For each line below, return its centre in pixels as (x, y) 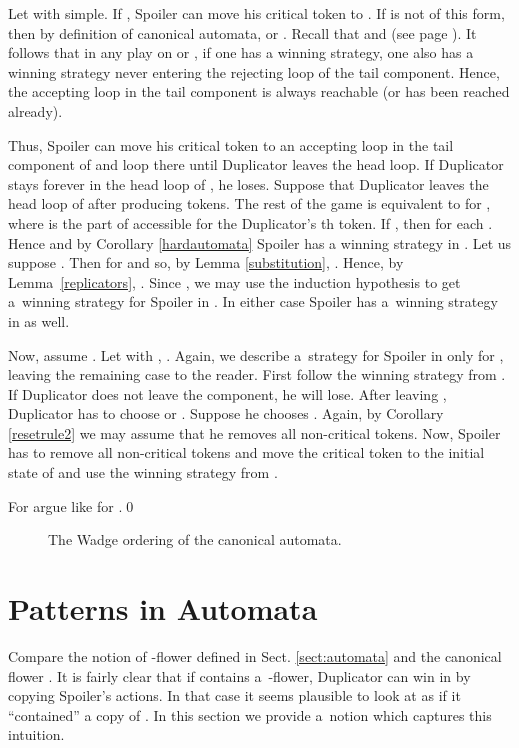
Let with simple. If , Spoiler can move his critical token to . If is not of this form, (256, 13)
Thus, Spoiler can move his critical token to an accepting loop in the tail (231, 144)
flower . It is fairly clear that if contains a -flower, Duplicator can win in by (239, 675)
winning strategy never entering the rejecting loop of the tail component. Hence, (254, 71)
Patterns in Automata (163, 608)
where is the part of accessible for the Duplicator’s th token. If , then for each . (250, 222)
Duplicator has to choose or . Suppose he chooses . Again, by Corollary (226, 413)
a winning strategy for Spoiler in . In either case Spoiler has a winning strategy (253, 301)
